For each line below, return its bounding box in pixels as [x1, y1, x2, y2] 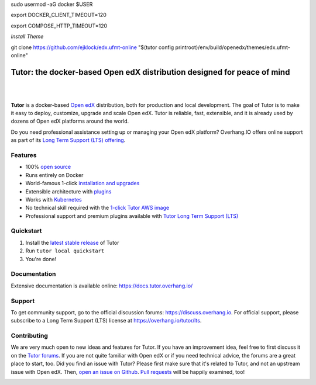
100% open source [25, 164, 71, 171]
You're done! [25, 255, 57, 262]
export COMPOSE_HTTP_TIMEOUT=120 [11, 22, 108, 29]
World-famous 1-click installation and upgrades [25, 180, 140, 187]
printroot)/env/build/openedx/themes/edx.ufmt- [175, 44, 291, 51]
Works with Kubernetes [25, 196, 82, 203]
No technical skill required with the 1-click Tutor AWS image [25, 204, 170, 211]
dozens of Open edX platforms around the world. [11, 117, 129, 125]
